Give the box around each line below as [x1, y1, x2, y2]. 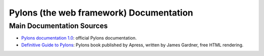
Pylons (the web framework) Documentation [9, 7, 193, 18]
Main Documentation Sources [9, 21, 108, 30]
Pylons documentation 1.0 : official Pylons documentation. [21, 35, 137, 41]
